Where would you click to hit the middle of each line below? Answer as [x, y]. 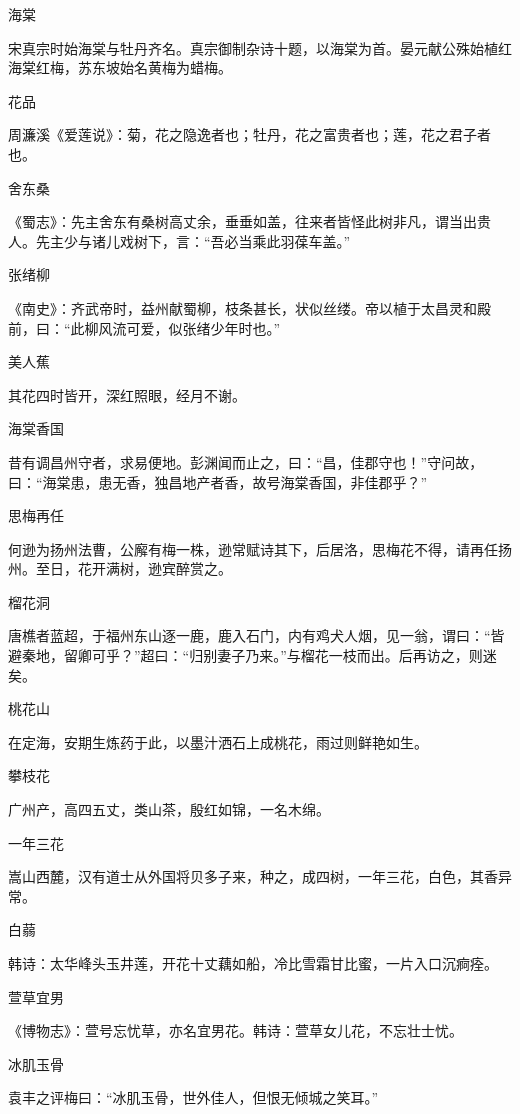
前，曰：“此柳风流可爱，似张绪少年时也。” [144, 327]
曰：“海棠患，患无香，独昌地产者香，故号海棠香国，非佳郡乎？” [218, 481]
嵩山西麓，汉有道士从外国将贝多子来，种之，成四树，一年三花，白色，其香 [253, 876]
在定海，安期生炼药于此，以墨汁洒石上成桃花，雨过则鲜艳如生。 [218, 741]
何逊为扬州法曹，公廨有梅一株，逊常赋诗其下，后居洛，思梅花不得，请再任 [253, 548]
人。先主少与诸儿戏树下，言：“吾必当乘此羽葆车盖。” [179, 240]
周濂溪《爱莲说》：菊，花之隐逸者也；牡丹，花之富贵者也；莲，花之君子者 [249, 134]
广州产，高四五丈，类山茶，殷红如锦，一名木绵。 [169, 809]
